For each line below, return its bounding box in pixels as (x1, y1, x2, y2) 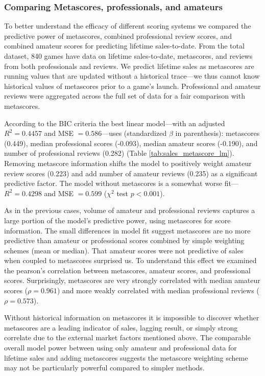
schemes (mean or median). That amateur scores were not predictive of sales (4, 245, 244, 255)
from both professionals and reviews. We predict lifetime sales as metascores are (4, 60, 254, 71)
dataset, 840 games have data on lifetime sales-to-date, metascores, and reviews (4, 51, 253, 61)
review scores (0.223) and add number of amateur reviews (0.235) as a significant (4, 168, 258, 178)
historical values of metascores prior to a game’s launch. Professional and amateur (4, 80, 261, 91)
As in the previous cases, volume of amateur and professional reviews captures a (4, 205, 255, 216)
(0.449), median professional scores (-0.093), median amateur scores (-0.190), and (4, 137, 258, 148)
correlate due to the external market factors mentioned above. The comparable (4, 332, 251, 343)
